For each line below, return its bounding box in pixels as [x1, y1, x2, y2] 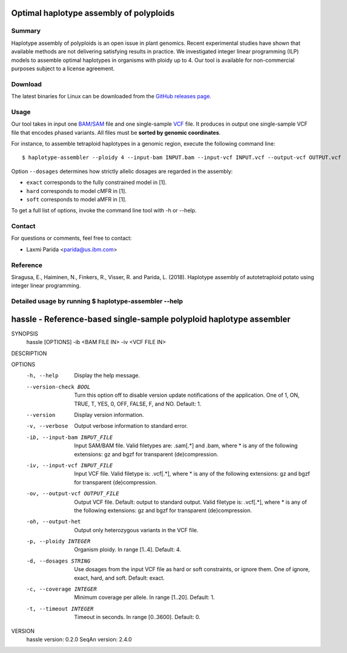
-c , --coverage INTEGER [26, 586, 97, 593]
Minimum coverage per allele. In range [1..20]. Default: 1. [74, 594, 215, 601]
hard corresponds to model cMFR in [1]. [26, 187, 127, 194]
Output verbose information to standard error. [74, 422, 188, 430]
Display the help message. [74, 372, 140, 379]
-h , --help [26, 372, 59, 379]
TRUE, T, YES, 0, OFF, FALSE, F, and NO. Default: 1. [74, 400, 202, 407]
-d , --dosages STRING [26, 557, 91, 564]
